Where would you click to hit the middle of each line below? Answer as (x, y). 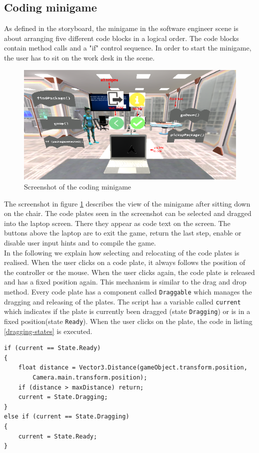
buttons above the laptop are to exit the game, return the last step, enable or (123, 233)
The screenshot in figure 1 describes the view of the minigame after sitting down (127, 203)
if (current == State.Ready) (52, 348)
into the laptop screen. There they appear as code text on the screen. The (117, 223)
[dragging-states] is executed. (48, 331)
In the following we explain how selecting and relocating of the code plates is (122, 252)
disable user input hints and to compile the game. (80, 242)
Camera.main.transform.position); (90, 377)
